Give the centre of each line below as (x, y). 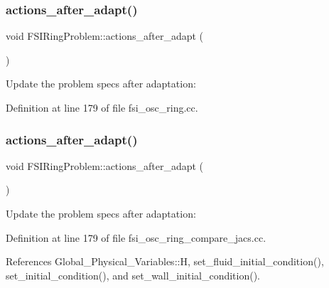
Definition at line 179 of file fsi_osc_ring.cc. (102, 107)
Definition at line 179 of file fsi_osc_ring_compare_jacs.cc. (136, 237)
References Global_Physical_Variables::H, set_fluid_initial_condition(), (165, 261)
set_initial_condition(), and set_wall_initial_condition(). (133, 275)
